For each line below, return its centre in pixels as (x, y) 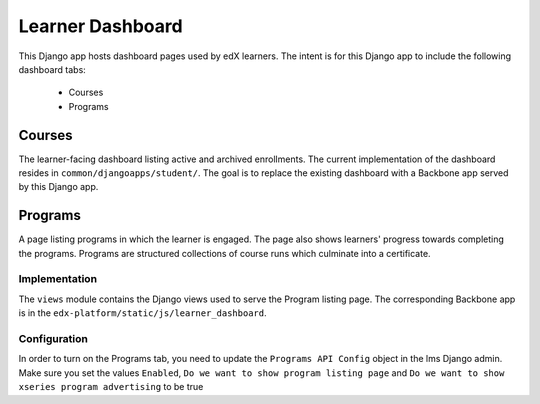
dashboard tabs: (52, 69)
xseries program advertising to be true (111, 387)
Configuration (53, 338)
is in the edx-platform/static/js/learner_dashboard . (142, 313)
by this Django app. (58, 187)
